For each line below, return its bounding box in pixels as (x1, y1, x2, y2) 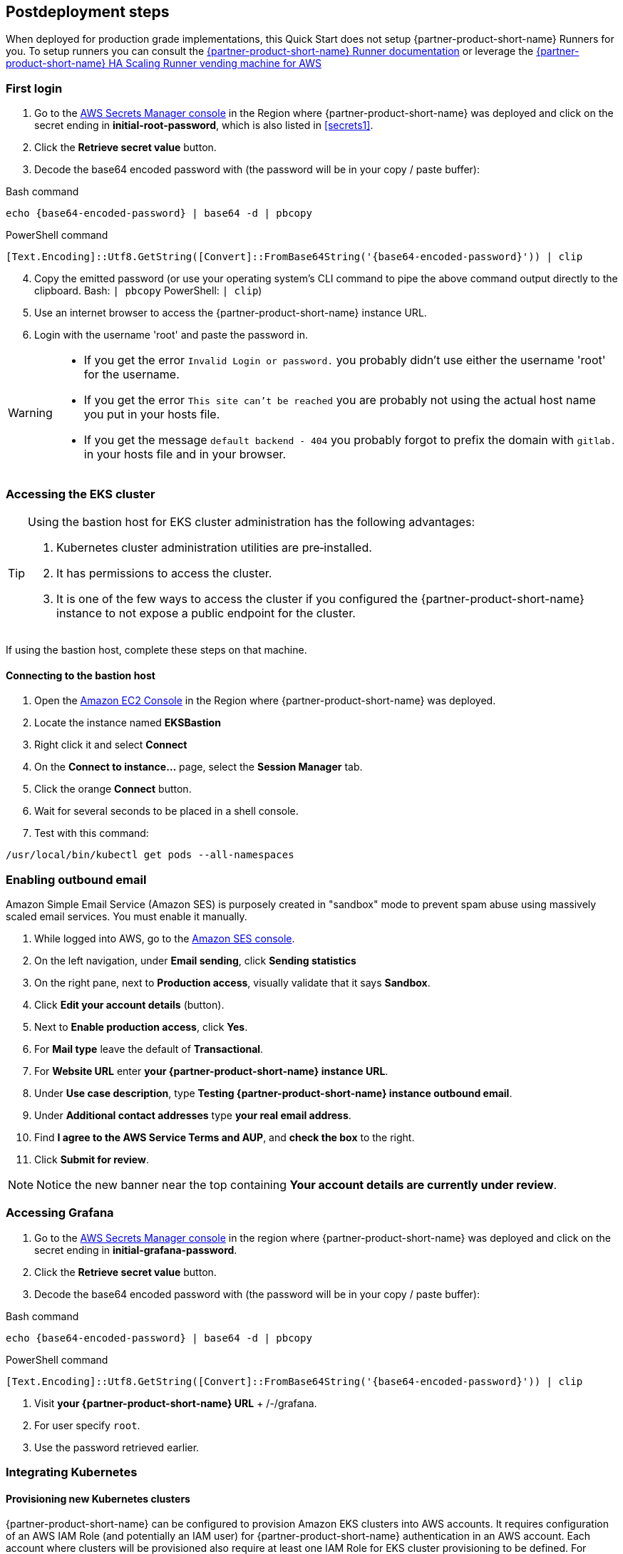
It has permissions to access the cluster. (56, 565, 272, 580)
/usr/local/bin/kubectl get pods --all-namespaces (6, 849, 294, 861)
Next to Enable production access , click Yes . (34, 1020, 248, 1033)
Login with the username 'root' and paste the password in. (34, 329, 308, 341)
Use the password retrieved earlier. (34, 1441, 200, 1453)
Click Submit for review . (34, 1153, 149, 1165)
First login (6, 81, 63, 96)
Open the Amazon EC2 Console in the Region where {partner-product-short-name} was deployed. (34, 694, 496, 707)
